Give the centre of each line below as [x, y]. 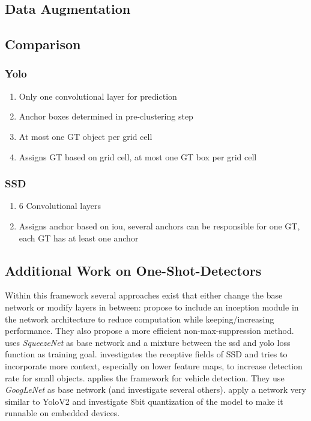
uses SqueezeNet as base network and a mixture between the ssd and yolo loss [148, 342]
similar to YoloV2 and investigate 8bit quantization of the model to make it [144, 401]
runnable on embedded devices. [62, 413]
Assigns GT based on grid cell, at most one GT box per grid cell [138, 156]
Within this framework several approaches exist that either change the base [144, 295]
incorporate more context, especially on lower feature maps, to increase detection [154, 365]
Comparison [43, 44]
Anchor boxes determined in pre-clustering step [106, 116]
